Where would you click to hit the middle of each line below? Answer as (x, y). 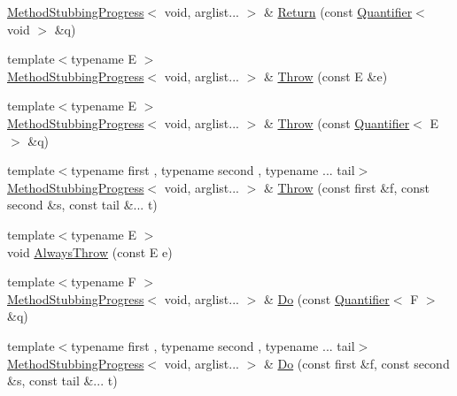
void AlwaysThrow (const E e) (90, 251)
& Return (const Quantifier (338, 11)
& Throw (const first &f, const (346, 187)
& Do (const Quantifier (326, 298)
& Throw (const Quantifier (337, 122)
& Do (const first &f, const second (356, 363)
